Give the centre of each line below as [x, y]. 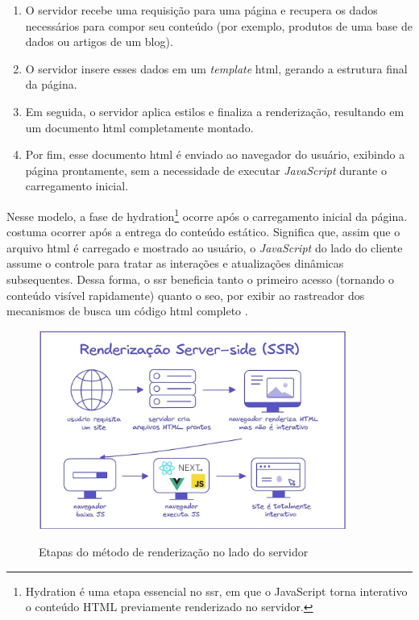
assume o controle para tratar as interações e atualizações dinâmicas [175, 263]
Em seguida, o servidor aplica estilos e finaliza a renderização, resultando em [215, 111]
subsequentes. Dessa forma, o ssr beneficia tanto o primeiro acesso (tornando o [200, 279]
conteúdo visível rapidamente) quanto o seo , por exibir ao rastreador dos [186, 295]
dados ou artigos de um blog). [99, 42]
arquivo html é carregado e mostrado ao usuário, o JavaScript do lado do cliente [205, 247]
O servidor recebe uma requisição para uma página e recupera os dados [201, 10]
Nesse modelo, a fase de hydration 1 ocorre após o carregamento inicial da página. [207, 214]
